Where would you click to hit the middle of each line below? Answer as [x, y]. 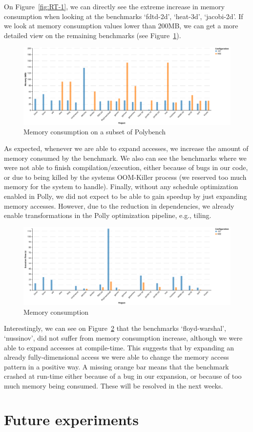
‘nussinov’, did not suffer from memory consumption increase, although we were [123, 337]
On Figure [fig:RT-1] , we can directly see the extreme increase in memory [114, 6]
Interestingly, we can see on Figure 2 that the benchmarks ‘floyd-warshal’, [115, 328]
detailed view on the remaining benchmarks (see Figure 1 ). [93, 35]
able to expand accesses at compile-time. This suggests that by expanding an [119, 347]
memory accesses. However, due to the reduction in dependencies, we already [119, 205]
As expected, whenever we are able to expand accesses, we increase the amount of [126, 148]
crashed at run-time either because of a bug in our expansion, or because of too [123, 376]
